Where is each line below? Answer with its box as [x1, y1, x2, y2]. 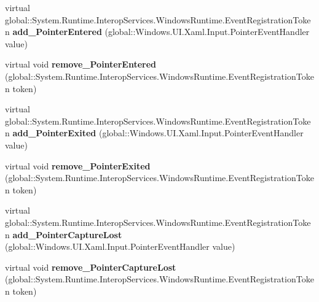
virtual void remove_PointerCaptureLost [5, 260, 176, 273]
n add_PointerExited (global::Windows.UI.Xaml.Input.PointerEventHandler [5, 126, 304, 139]
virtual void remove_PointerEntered [5, 58, 157, 71]
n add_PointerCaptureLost [5, 228, 122, 241]
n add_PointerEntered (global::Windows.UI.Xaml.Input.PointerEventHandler [5, 25, 310, 38]
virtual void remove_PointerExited [5, 159, 151, 172]
